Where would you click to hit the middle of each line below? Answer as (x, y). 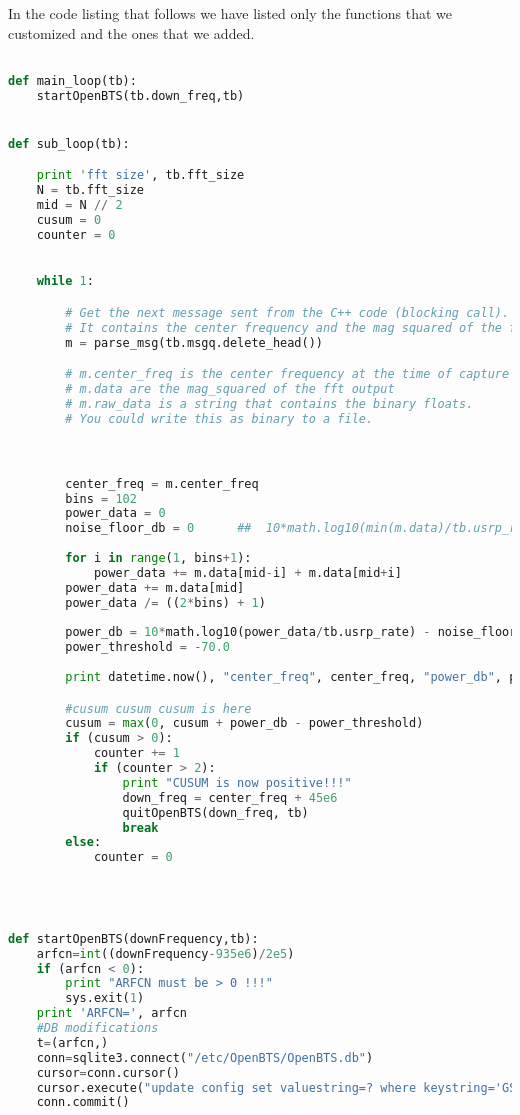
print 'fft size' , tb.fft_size (140, 175)
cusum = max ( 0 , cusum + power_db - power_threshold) (244, 723)
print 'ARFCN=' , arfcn (112, 1013)
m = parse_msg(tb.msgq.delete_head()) (194, 342)
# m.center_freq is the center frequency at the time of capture (287, 374)
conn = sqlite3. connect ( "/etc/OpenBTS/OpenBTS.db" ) (205, 1057)
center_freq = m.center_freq (162, 483)
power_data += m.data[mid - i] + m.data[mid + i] (247, 572)
